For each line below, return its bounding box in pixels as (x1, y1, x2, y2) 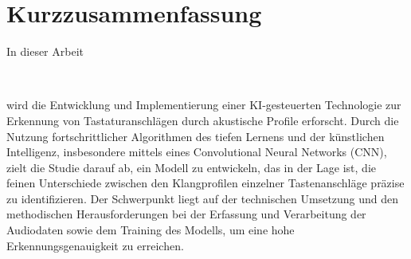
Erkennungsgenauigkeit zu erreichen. (6, 237, 184, 253)
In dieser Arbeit (6, 43, 84, 60)
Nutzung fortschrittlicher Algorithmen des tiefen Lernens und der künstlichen (6, 128, 385, 144)
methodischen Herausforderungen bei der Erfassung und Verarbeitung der (6, 206, 366, 222)
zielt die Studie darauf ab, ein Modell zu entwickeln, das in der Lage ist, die (6, 159, 376, 175)
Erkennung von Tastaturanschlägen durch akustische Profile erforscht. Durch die (6, 112, 399, 128)
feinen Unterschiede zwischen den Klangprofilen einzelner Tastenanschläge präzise (6, 175, 405, 191)
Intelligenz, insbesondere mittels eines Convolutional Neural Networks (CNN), (6, 143, 387, 160)
